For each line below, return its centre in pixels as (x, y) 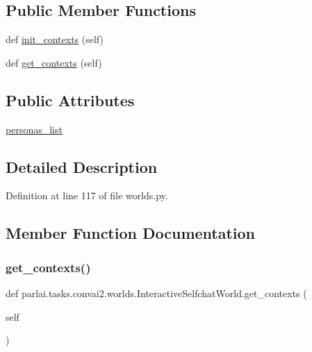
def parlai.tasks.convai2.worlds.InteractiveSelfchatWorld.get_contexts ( (156, 293)
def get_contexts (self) (54, 62)
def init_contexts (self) (55, 39)
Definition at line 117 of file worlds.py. (87, 195)
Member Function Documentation (131, 233)
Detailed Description (82, 166)
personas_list (34, 129)
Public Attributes (70, 100)
